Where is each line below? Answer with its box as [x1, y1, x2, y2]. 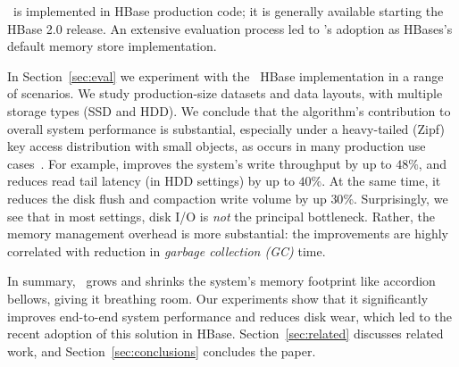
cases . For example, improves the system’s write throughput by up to [7, 154, 392, 172]
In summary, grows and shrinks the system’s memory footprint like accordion [7, 271, 436, 290]
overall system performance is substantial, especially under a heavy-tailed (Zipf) [7, 119, 445, 138]
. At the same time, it [321, 171, 441, 190]
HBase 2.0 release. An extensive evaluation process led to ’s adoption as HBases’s [7, 19, 453, 38]
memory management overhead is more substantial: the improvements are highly [7, 224, 448, 243]
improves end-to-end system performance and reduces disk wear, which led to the [7, 306, 452, 325]
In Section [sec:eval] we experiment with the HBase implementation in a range [7, 66, 444, 85]
